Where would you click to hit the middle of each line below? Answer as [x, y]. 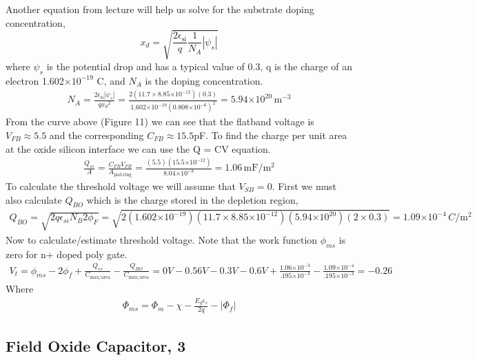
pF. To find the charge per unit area [271, 135]
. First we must [304, 186]
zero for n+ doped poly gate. [67, 254]
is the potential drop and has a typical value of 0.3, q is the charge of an [199, 66]
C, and [111, 80]
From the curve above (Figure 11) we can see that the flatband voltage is [160, 121]
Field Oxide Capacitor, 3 [96, 345]
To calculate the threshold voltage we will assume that [121, 186]
